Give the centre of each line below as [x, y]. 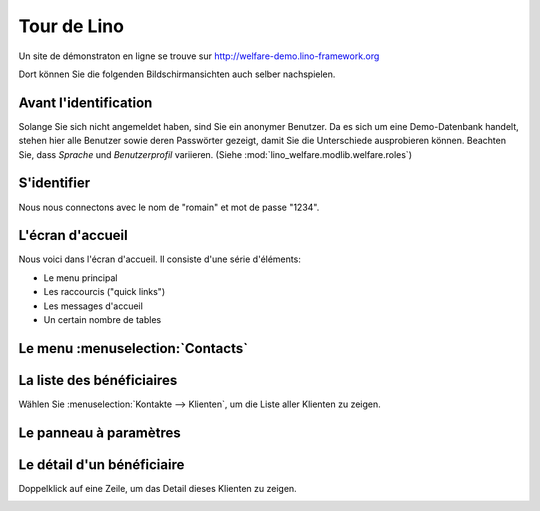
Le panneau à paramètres [100, 432]
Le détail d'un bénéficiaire [101, 464]
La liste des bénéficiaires [98, 380]
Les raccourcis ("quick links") [104, 292]
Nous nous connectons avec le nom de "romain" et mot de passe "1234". [169, 207]
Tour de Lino [71, 26]
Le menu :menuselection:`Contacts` [133, 348]
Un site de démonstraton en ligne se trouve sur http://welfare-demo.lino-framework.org [199, 56]
